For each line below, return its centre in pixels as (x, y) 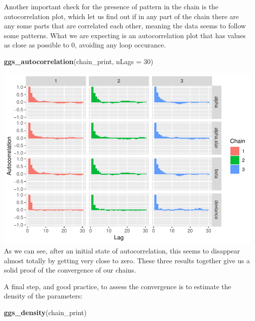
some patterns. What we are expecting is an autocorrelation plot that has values (125, 35)
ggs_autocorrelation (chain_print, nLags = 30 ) (79, 61)
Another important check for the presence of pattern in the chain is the (111, 6)
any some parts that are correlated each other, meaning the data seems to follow (125, 26)
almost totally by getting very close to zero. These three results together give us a (127, 260)
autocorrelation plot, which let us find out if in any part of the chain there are (122, 16)
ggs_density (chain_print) (45, 312)
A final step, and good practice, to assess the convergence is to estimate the (118, 286)
